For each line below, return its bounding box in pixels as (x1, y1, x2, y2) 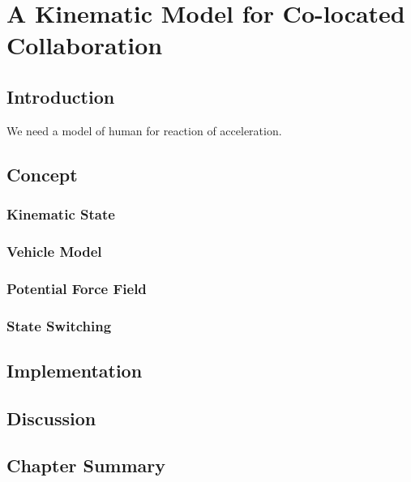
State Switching (6, 315, 112, 335)
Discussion (6, 405, 96, 430)
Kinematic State (6, 204, 115, 224)
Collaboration (6, 28, 163, 62)
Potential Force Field (6, 278, 147, 298)
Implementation (6, 357, 143, 382)
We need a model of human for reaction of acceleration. (6, 122, 282, 139)
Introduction (6, 83, 115, 109)
